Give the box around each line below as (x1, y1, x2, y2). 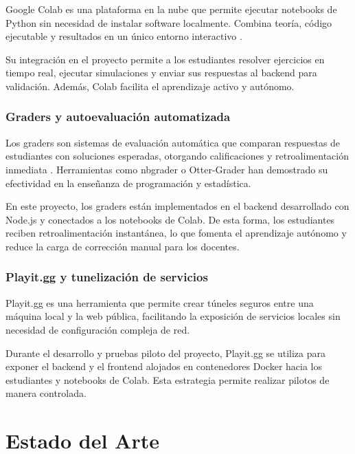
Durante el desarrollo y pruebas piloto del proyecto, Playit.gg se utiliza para (5, 345, 325, 360)
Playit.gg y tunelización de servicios (5, 268, 208, 285)
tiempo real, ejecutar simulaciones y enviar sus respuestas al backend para (5, 65, 317, 80)
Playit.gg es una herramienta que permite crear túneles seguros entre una (5, 295, 314, 310)
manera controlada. (5, 386, 87, 400)
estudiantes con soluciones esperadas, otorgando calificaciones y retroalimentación (5, 149, 350, 163)
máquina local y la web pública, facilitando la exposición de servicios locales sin (5, 309, 341, 323)
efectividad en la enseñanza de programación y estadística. (5, 175, 251, 190)
